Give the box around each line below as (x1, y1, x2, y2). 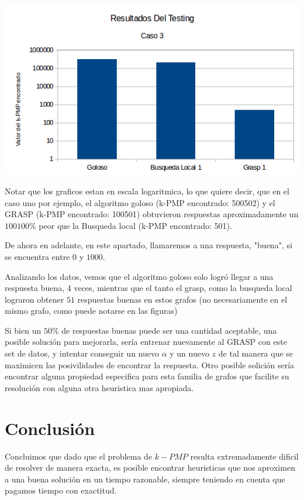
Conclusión (5, 416, 95, 440)
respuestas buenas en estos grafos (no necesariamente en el (77, 293, 288, 305)
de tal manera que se (218, 347, 293, 359)
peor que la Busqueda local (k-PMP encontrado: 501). (39, 219, 232, 231)
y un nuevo (170, 347, 209, 359)
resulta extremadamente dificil (190, 450, 299, 462)
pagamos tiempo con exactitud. (5, 484, 117, 496)
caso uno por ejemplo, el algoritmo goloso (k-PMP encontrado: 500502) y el (5, 196, 275, 208)
